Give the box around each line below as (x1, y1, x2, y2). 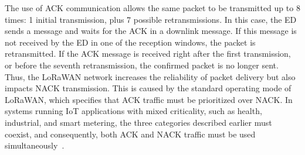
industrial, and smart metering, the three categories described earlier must (5, 116, 272, 128)
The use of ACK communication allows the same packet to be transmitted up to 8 (5, 2, 300, 13)
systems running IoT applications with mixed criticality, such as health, (5, 105, 262, 117)
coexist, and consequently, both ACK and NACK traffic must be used (5, 128, 256, 140)
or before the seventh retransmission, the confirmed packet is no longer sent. (5, 58, 279, 71)
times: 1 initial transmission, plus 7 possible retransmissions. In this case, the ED (5, 13, 297, 25)
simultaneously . (5, 139, 65, 151)
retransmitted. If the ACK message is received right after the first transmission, (5, 47, 291, 60)
